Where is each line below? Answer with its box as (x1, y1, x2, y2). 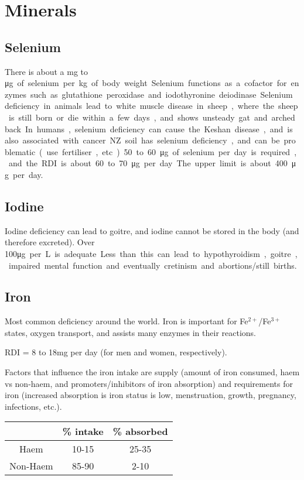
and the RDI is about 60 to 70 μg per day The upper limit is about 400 (8, 157, 288, 169)
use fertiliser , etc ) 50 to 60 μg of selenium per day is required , (46, 145, 297, 157)
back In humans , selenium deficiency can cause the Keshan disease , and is (5, 122, 293, 135)
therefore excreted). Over (5, 236, 95, 248)
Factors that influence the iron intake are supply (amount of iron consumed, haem (5, 366, 300, 378)
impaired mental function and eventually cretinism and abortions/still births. (8, 259, 297, 271)
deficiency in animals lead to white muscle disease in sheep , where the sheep (5, 100, 298, 112)
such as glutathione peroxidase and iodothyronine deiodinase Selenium (30, 88, 293, 100)
